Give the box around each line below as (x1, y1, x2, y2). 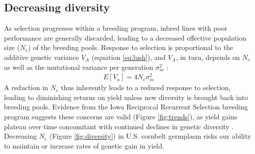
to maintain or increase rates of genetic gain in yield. (4, 140, 164, 151)
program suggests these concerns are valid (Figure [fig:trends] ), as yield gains (4, 111, 238, 122)
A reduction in (4, 82, 49, 93)
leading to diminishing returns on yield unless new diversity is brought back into (4, 92, 248, 102)
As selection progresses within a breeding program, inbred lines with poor (4, 23, 228, 33)
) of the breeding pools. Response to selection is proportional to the (28, 42, 233, 52)
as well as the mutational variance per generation (4, 61, 153, 72)
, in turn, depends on (176, 51, 240, 62)
